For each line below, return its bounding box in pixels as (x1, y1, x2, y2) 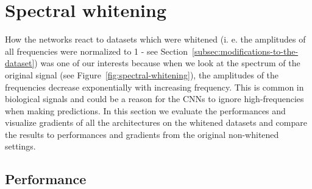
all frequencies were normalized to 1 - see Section (5, 44, 188, 57)
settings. (5, 140, 36, 153)
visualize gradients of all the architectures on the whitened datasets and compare (5, 116, 307, 129)
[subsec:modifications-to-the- (192, 44, 299, 57)
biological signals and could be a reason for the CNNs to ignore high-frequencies (5, 92, 304, 105)
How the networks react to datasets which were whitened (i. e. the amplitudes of (5, 33, 306, 46)
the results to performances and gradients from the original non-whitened (5, 128, 279, 140)
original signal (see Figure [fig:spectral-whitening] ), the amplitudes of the (5, 68, 279, 81)
